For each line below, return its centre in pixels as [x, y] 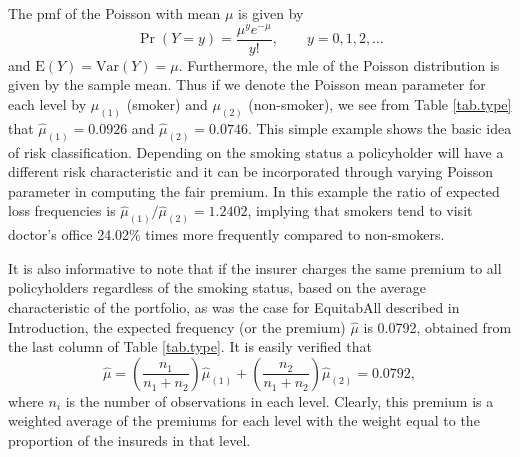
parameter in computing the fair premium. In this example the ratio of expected [254, 190]
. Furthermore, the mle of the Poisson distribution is [339, 64]
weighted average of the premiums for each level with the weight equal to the [244, 420]
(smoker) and [167, 103]
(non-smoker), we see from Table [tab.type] [380, 103]
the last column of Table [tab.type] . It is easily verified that [190, 346]
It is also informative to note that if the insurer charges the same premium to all [255, 267]
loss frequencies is [62, 210]
